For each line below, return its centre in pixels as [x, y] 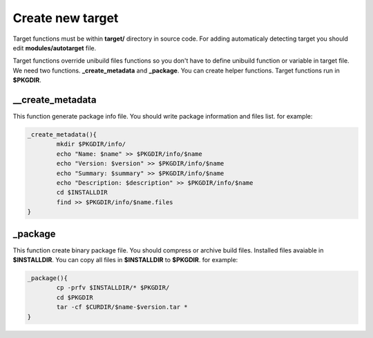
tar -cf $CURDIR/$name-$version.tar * [122, 307]
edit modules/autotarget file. [55, 48]
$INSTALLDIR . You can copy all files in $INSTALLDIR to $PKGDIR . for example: [125, 260]
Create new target [66, 18]
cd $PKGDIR [75, 297]
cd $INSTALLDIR [82, 192]
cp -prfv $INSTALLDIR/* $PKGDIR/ [113, 288]
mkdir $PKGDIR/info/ [91, 144]
